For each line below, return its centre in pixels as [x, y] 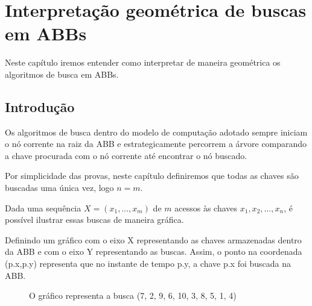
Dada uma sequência [43, 208]
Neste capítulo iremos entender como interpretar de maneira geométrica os [143, 62]
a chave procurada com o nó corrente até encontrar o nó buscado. [126, 155]
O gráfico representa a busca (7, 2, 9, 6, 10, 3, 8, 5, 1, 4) [133, 295]
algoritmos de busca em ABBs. [62, 74]
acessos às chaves [206, 208]
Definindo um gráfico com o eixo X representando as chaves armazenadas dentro [153, 239]
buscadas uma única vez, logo [59, 188]
